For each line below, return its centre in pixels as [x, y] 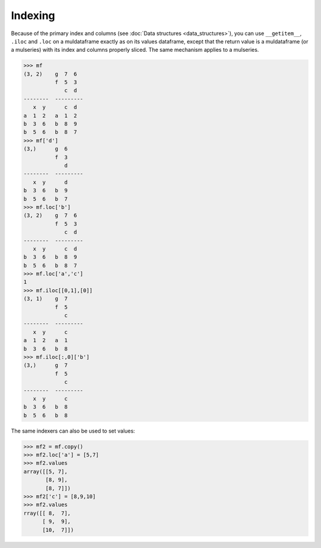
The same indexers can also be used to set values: [73, 431]
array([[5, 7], [45, 471]
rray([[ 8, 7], [47, 513]
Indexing [33, 15]
